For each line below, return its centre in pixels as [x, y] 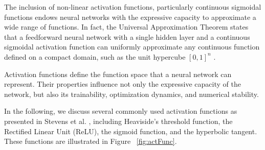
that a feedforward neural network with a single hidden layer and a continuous [127, 36]
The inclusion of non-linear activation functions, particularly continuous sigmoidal [133, 7]
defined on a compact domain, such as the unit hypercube [95, 56]
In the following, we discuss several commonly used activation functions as [121, 111]
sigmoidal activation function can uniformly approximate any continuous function [132, 47]
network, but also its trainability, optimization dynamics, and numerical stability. [131, 94]
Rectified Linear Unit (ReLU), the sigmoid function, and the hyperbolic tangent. [131, 131]
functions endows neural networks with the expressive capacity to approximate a [130, 17]
